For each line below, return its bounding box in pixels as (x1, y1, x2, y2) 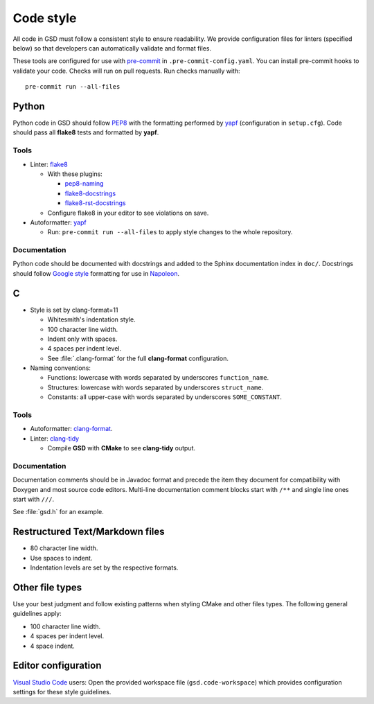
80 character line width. (30, 544, 98, 552)
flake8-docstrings (64, 189, 116, 197)
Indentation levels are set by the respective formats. (30, 563, 179, 572)
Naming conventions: (30, 364, 91, 372)
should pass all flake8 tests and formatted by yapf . (12, 128, 159, 137)
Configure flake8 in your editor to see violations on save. (47, 209, 209, 217)
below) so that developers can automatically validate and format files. (12, 44, 211, 52)
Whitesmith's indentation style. (47, 315, 136, 324)
